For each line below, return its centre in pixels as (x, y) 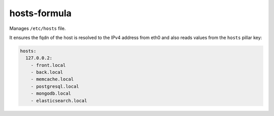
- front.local (48, 65)
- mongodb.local (51, 93)
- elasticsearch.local (59, 101)
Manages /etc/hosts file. (38, 28)
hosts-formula (41, 13)
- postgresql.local (55, 86)
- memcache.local (52, 79)
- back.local (47, 72)
